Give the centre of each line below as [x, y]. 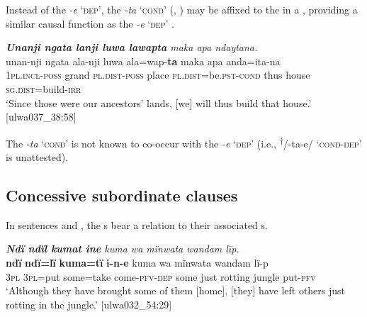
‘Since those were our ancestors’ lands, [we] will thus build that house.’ [159, 102]
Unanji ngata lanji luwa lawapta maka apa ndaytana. [132, 47]
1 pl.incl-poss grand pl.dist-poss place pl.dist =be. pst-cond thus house [158, 75]
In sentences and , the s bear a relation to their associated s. [137, 224]
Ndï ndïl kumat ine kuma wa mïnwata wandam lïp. [123, 249]
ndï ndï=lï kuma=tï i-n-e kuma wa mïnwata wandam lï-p [137, 262]
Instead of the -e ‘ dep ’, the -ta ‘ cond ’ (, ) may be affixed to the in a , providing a [182, 9]
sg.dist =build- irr [44, 88]
